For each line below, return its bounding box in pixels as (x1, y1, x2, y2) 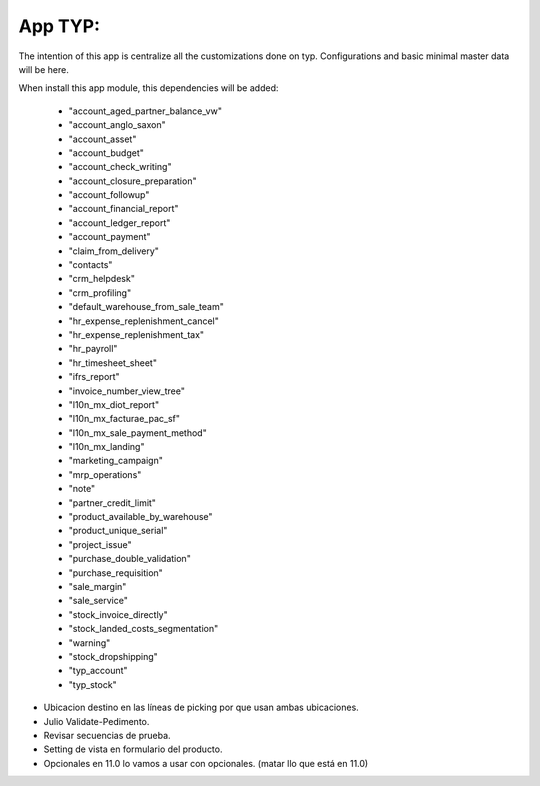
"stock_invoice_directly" (68, 608, 169, 620)
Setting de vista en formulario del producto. (43, 743, 223, 755)
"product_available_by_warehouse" (68, 511, 214, 523)
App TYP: (18, 15, 100, 37)
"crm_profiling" (68, 286, 132, 299)
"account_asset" (68, 133, 137, 145)
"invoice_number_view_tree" (68, 385, 185, 397)
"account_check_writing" (68, 161, 172, 173)
